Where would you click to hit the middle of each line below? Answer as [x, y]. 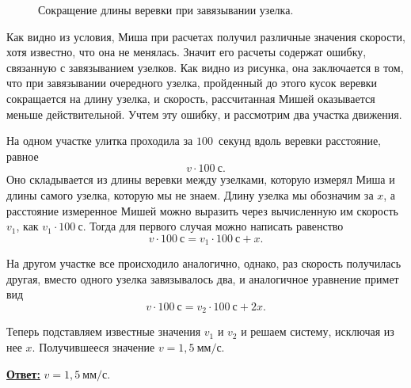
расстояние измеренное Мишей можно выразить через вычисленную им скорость [202, 210]
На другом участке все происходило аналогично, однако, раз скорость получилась [204, 263]
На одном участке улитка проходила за [100, 141]
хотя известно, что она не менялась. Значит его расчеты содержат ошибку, [186, 52]
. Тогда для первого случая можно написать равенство [213, 226]
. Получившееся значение [93, 347]
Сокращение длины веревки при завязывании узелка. [166, 10]
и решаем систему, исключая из [318, 331]
